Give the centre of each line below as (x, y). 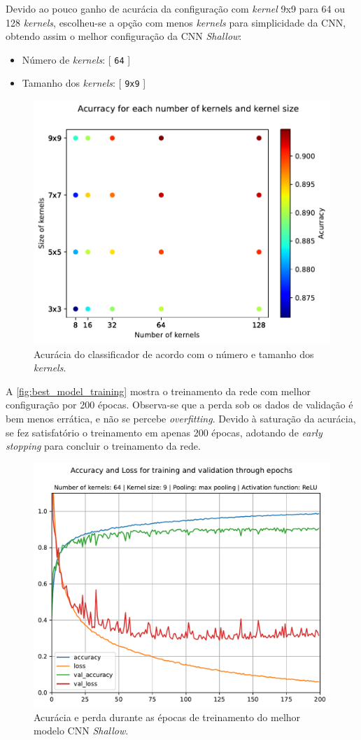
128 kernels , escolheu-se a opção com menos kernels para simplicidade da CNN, (176, 22)
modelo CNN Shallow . (81, 731)
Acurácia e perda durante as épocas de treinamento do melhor (167, 717)
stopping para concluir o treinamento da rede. (103, 446)
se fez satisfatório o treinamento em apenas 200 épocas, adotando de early (164, 432)
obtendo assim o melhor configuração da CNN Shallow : (124, 36)
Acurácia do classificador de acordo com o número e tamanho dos (174, 354)
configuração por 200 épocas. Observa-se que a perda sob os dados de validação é (179, 405)
